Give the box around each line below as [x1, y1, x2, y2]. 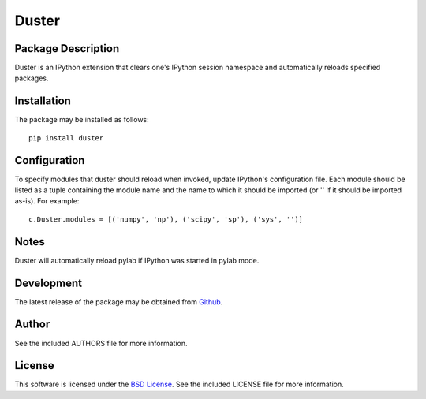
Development [14, 276, 83, 289]
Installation [14, 95, 71, 108]
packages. [14, 73, 49, 83]
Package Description [14, 42, 120, 55]
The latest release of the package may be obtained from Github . [14, 296, 223, 307]
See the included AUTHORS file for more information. [14, 338, 188, 348]
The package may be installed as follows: [14, 115, 149, 125]
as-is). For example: [14, 196, 80, 206]
